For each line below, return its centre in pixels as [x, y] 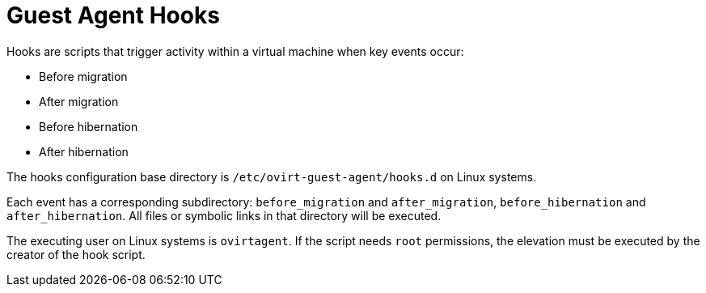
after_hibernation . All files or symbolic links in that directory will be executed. [224, 215]
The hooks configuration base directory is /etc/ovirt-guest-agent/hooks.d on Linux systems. [272, 176]
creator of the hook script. [76, 254]
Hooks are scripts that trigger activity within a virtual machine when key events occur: [235, 51]
